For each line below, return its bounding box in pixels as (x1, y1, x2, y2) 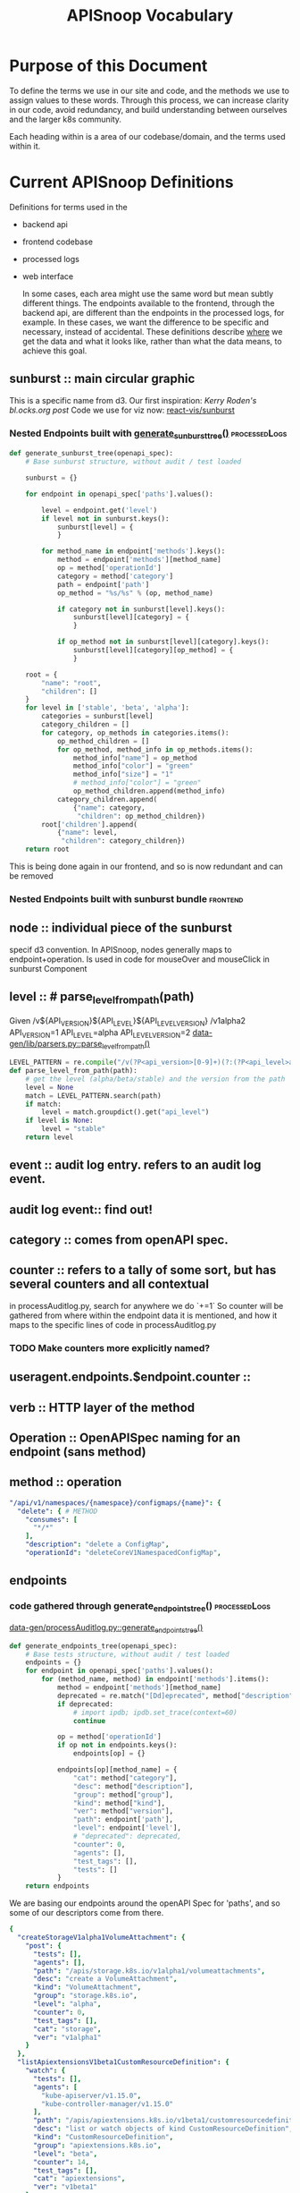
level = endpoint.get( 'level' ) (41, 506, 158, 514)
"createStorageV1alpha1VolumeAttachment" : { (17, 1934, 186, 1942)
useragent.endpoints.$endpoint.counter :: (9, 1370, 252, 1385)
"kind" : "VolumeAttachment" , (32, 1983, 142, 1992)
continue (72, 1716, 105, 1725)
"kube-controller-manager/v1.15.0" (41, 2099, 174, 2108)
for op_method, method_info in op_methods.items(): (56, 744, 254, 754)
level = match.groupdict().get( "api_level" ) (41, 1108, 210, 1117)
